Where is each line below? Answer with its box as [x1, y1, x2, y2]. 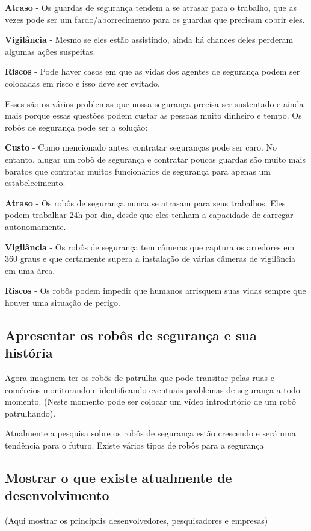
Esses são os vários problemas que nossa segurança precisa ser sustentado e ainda [5, 97, 304, 110]
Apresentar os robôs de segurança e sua [5, 325, 257, 344]
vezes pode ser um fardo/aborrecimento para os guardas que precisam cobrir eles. [5, 13, 305, 25]
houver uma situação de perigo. [5, 296, 120, 308]
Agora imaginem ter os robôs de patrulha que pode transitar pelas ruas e [5, 371, 274, 384]
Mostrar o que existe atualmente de [5, 468, 232, 487]
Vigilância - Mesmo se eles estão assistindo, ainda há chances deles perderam [5, 33, 294, 46]
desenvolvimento [5, 486, 109, 505]
